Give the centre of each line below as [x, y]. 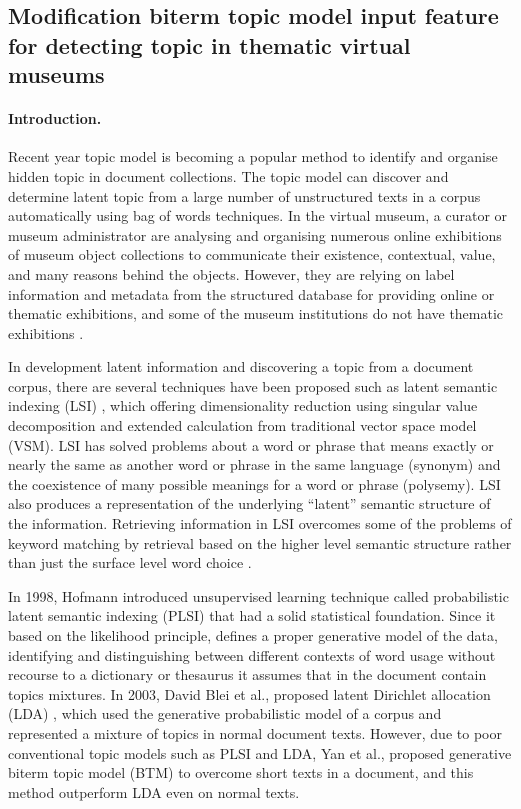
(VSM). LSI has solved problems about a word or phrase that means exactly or [251, 444]
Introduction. [55, 118]
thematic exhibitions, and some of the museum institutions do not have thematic [256, 313]
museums [56, 74]
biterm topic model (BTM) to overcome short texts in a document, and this [241, 772]
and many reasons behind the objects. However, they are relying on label [231, 273]
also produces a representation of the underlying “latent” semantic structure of [249, 503]
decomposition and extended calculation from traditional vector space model [242, 425]
